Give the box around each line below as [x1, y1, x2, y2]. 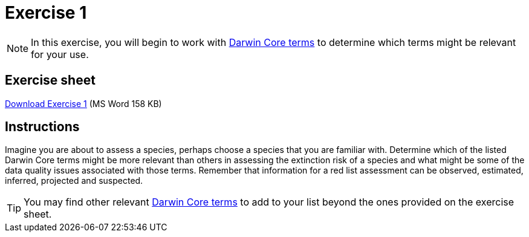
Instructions [5, 119, 80, 135]
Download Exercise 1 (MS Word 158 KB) [5, 98, 162, 109]
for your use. [31, 48, 89, 60]
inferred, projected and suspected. [5, 175, 143, 186]
